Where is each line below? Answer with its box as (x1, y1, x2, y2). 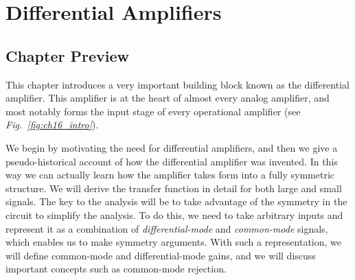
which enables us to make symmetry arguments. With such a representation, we (5, 235, 342, 249)
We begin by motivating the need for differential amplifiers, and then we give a (5, 140, 338, 154)
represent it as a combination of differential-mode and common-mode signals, (5, 221, 328, 235)
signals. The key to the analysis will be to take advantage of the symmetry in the (5, 194, 347, 209)
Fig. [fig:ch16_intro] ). (5, 117, 99, 132)
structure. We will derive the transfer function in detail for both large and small (5, 180, 342, 195)
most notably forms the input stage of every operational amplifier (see (5, 104, 301, 118)
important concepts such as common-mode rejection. (5, 261, 227, 276)
